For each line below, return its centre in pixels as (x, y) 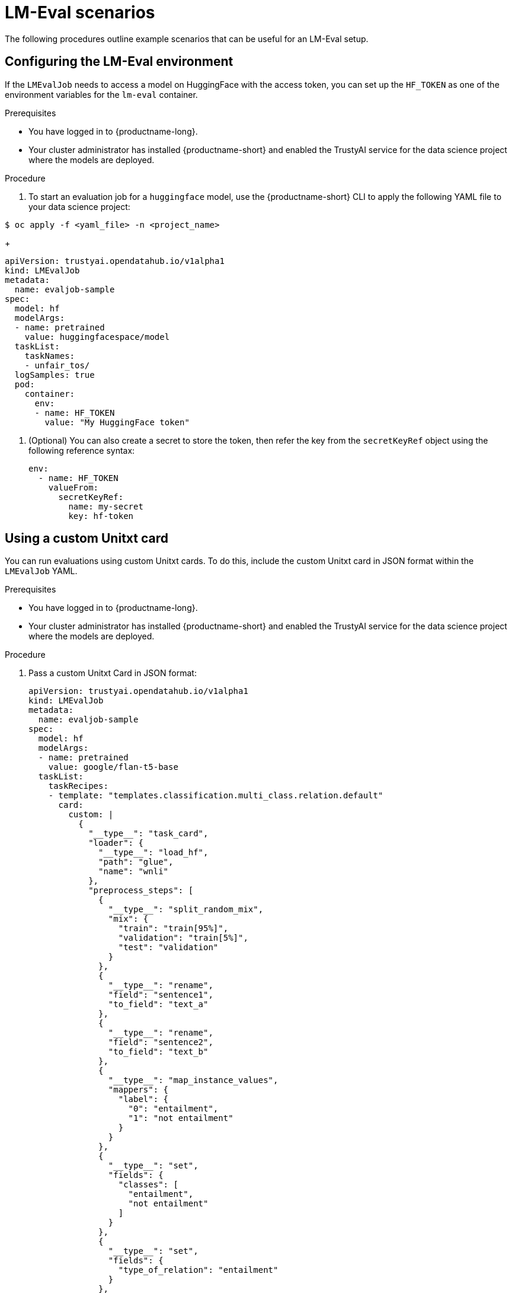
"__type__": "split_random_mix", (186, 910)
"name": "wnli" (134, 872)
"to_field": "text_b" (158, 1052)
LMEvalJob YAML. (41, 571)
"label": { (143, 1099)
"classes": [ (148, 1185)
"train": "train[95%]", (173, 929)
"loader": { (116, 843)
